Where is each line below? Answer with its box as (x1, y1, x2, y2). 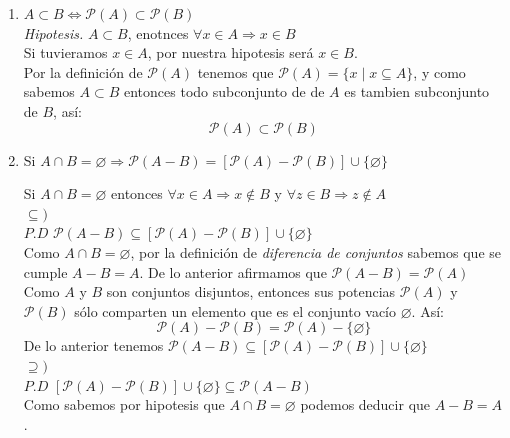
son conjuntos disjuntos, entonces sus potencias (106, 281, 396, 302)
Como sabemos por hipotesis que (23, 394, 225, 415)
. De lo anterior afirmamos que (139, 261, 327, 282)
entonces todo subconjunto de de (124, 81, 325, 102)
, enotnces (127, 22, 189, 43)
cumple (23, 261, 68, 282)
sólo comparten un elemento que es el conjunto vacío (74, 300, 397, 321)
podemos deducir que (300, 394, 431, 415)
